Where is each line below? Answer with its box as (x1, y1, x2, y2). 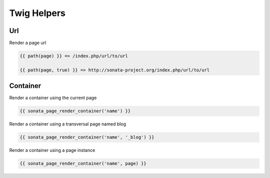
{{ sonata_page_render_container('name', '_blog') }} (19, 134, 154, 140)
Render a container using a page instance (9, 147, 95, 153)
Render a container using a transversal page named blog (9, 121, 126, 127)
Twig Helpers (9, 7, 66, 18)
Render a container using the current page (9, 95, 97, 101)
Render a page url (9, 40, 46, 46)
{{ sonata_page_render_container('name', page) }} (19, 160, 147, 166)
